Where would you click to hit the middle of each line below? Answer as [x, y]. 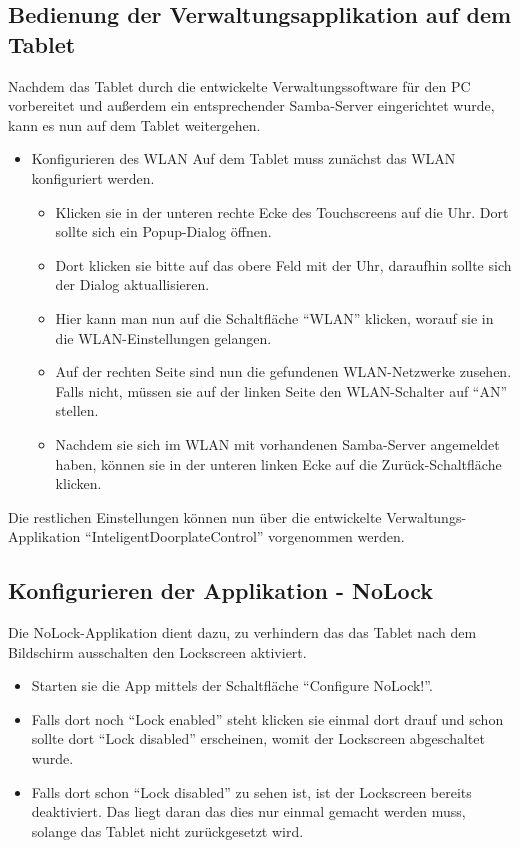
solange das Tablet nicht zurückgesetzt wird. [167, 830]
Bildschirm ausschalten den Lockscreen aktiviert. [157, 651]
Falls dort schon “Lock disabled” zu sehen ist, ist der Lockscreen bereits [251, 791]
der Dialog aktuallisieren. [132, 284]
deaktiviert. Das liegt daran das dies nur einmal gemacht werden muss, [248, 811]
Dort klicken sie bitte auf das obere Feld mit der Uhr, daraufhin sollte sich [283, 264]
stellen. [77, 410]
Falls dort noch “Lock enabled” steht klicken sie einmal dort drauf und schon [267, 718]
